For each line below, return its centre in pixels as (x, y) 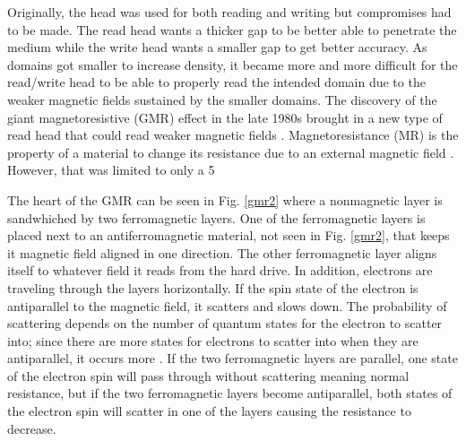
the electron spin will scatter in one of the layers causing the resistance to (209, 411)
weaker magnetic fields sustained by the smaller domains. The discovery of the (222, 99)
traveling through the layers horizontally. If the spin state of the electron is (213, 287)
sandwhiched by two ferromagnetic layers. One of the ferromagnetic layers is (216, 217)
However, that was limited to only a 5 (111, 170)
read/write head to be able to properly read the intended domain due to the (216, 82)
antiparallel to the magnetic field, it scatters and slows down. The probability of (227, 305)
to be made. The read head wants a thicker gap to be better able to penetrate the (232, 29)
